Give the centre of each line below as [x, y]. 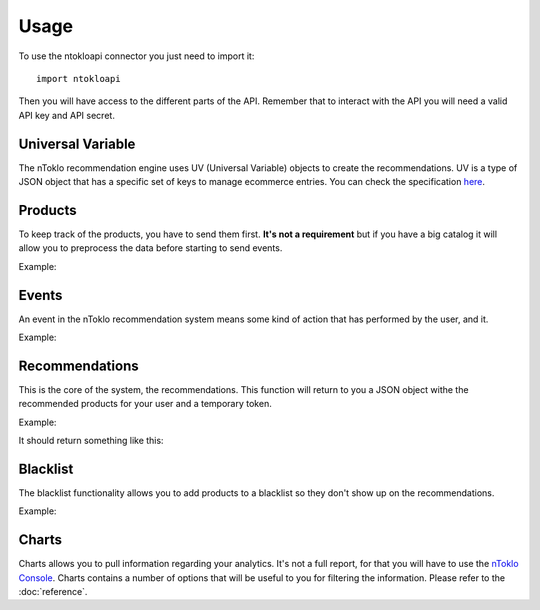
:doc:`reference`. [53, 592]
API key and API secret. [66, 115]
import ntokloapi [78, 78]
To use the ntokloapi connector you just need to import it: [136, 56]
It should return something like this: [91, 441]
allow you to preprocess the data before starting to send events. [150, 248]
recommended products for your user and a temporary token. [145, 404]
